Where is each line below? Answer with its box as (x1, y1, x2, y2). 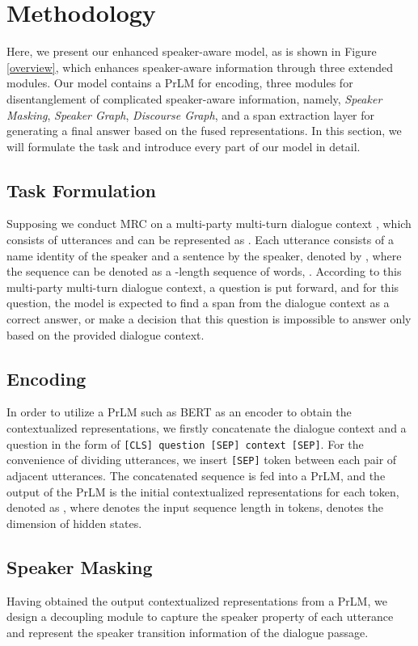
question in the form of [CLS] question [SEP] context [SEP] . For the (6, 435, 364, 452)
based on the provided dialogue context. (6, 326, 205, 343)
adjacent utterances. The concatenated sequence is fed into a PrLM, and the (6, 467, 386, 483)
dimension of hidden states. (6, 514, 142, 531)
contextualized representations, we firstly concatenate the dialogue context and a (6, 420, 407, 437)
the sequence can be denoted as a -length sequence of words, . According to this (6, 263, 402, 280)
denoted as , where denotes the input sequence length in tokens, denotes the (6, 499, 383, 516)
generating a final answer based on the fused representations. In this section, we (6, 122, 402, 139)
